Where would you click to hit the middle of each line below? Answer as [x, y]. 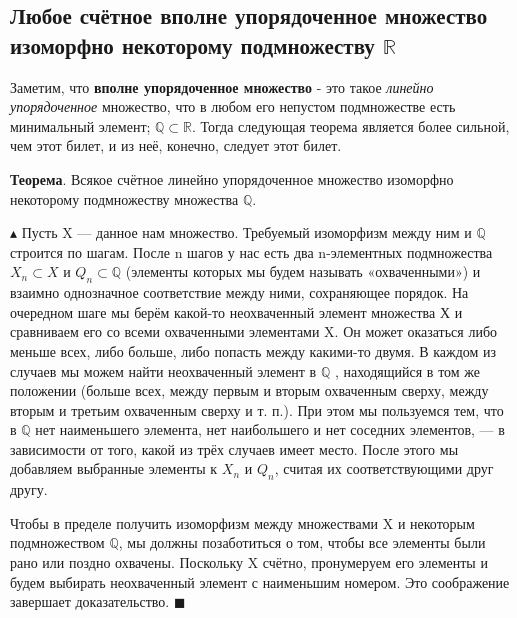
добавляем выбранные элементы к [114, 468]
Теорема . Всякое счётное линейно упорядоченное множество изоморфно [232, 178]
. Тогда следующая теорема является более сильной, [351, 125]
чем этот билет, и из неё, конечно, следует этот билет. [176, 145]
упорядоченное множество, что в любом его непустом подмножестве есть [233, 106]
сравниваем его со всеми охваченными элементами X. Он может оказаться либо [254, 331]
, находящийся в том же [407, 370]
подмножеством [57, 542]
